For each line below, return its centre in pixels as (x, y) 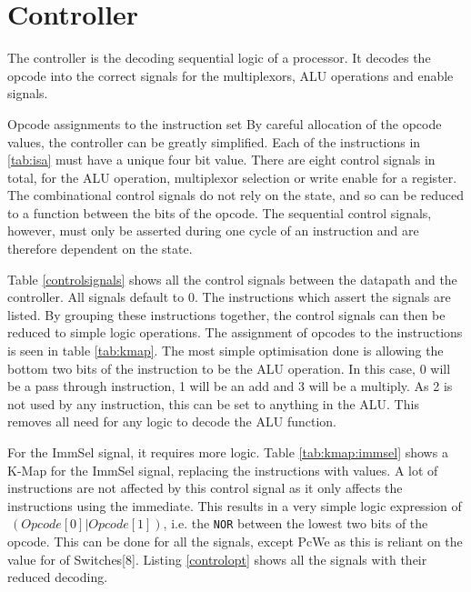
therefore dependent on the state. (100, 249)
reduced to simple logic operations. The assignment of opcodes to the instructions (235, 332)
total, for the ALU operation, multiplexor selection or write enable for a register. (232, 177)
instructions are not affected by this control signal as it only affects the (205, 488)
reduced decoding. (58, 577)
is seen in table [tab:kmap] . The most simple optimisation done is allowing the (225, 351)
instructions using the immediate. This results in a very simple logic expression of (235, 505)
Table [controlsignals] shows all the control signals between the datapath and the (232, 279)
